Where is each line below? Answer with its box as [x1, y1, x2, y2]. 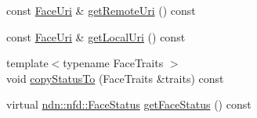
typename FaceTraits [63, 55, 164, 71]
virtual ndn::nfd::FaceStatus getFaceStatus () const [6, 96, 252, 113]
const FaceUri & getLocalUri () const [6, 28, 186, 45]
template [6, 55, 49, 71]
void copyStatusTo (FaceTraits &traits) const [6, 70, 224, 86]
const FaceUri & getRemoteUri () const [6, 2, 196, 18]
